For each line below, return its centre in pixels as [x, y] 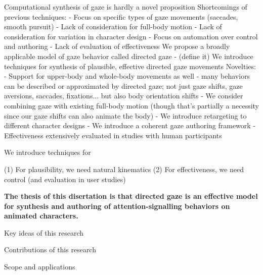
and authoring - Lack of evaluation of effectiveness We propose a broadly [117, 46]
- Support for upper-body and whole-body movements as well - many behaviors [127, 76]
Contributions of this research [50, 250]
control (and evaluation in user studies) [65, 179]
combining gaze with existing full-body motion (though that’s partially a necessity [131, 105]
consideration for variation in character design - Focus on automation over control [131, 36]
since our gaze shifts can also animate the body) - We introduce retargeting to [125, 115]
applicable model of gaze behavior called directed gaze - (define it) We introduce [129, 56]
